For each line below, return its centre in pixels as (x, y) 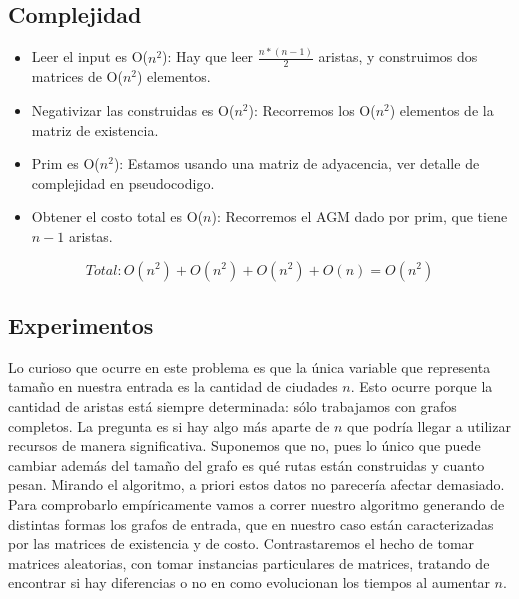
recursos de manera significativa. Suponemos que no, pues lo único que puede (244, 445)
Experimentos (81, 324)
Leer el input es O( (89, 56)
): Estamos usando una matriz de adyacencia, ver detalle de (296, 163)
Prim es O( (65, 163)
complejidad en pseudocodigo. (123, 182)
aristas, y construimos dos (398, 56)
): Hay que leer (208, 56)
